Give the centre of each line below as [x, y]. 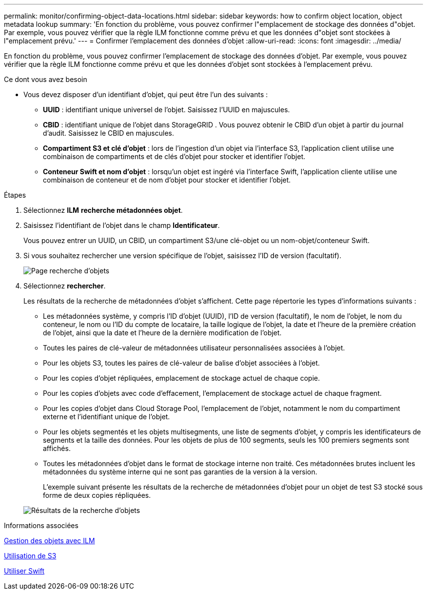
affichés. [57, 448]
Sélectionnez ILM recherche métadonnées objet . [103, 210]
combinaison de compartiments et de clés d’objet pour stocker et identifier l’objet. [174, 156]
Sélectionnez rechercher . [65, 286]
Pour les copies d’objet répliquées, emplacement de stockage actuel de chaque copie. [182, 378]
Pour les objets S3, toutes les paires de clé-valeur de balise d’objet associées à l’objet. [182, 363]
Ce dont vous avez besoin [46, 79]
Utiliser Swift [24, 571]
